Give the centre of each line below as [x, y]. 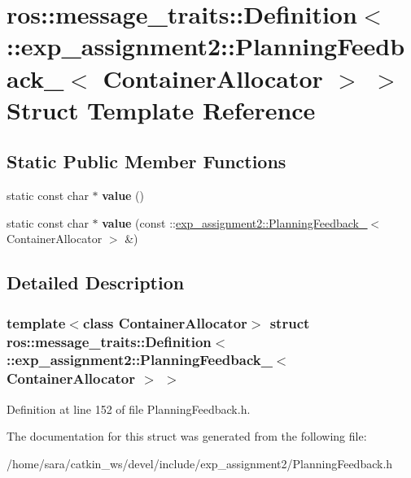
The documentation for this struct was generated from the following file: [187, 436]
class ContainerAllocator [165, 322]
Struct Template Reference [161, 109]
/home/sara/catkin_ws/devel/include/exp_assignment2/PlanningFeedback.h [200, 463]
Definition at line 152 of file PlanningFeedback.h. [129, 408]
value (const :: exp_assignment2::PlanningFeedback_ [235, 222]
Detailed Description [96, 282]
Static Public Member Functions [146, 161]
